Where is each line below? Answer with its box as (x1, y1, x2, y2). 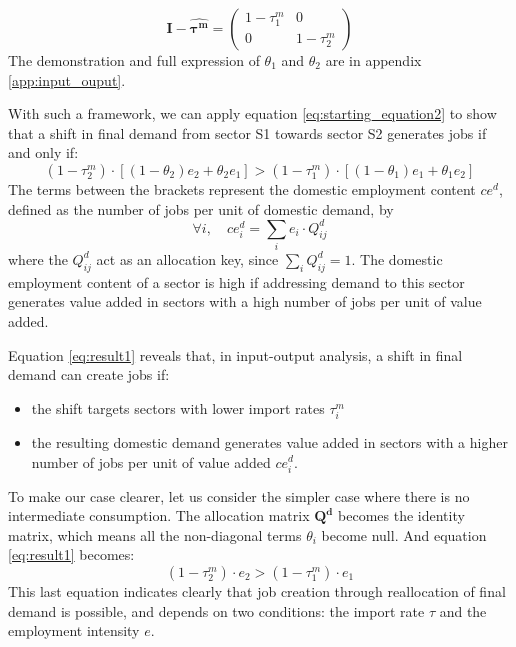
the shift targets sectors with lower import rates (31, 397, 325, 418)
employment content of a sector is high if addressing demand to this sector (8, 271, 465, 292)
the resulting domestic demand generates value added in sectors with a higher (31, 431, 508, 452)
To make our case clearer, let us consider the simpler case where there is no (8, 485, 470, 506)
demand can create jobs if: (8, 364, 170, 385)
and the (439, 600, 487, 621)
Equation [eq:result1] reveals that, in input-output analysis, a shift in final (8, 344, 463, 365)
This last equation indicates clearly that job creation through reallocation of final (8, 581, 506, 602)
